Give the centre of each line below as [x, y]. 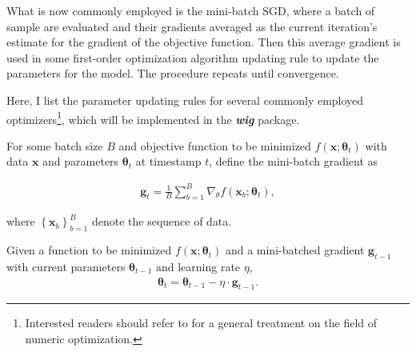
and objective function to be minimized [215, 145]
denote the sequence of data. [162, 221]
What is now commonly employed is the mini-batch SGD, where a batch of [191, 10]
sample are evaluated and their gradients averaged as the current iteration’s [192, 26]
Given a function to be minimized [89, 250]
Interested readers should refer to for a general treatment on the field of [201, 323]
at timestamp [168, 161]
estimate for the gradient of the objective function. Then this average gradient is [204, 42]
